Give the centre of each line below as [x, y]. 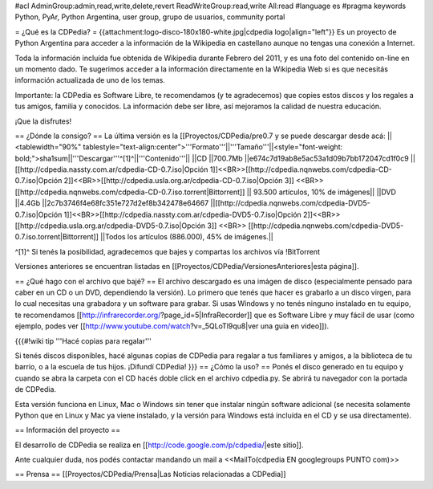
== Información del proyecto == [68, 430]
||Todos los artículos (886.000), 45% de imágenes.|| [187, 237]
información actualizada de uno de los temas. [90, 80]
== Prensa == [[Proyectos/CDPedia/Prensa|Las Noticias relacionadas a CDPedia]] [150, 475]
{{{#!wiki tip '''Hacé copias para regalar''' [83, 340]
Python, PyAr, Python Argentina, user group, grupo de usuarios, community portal [150, 17]
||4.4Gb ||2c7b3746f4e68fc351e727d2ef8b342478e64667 [112, 203]
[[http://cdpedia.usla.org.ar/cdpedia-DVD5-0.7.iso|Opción [110, 226]
